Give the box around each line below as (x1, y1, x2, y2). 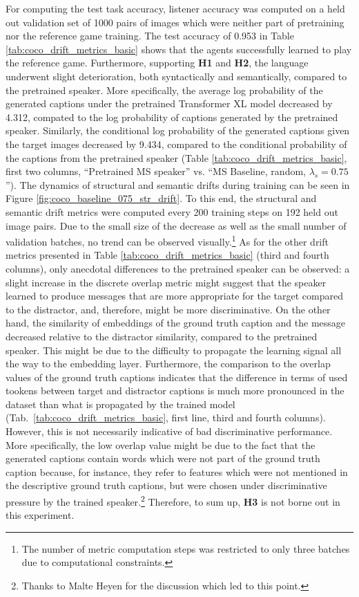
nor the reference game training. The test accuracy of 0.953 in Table (6, 28, 294, 43)
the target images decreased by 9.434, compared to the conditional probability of (6, 136, 347, 151)
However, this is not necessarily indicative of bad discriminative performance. (6, 424, 333, 439)
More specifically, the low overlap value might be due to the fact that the (6, 437, 316, 452)
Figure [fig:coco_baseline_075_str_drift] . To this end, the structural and (6, 191, 317, 205)
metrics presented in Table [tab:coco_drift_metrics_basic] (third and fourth (6, 248, 329, 262)
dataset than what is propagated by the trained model (6, 396, 235, 411)
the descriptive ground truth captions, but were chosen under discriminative (6, 478, 327, 493)
